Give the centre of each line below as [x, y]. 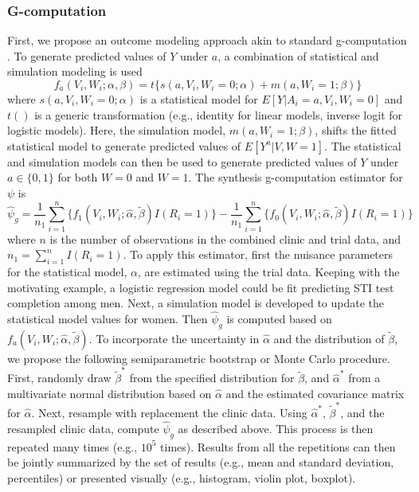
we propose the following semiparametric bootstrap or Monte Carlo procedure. [199, 358]
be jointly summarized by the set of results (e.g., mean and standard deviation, [201, 462]
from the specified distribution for [212, 378]
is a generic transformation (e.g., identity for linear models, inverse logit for [219, 114]
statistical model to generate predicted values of [124, 145]
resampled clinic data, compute [83, 428]
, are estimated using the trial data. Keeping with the [268, 272]
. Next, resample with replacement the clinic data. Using [169, 413]
